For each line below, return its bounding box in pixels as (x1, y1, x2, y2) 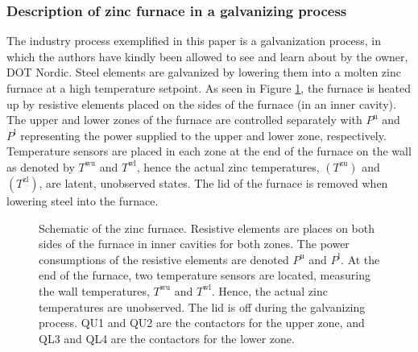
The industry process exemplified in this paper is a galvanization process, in (6, 32, 382, 49)
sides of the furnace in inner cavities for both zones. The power (39, 235, 350, 252)
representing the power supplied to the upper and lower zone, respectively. (20, 126, 387, 143)
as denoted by (6, 158, 75, 175)
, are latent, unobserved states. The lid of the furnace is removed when (39, 174, 388, 191)
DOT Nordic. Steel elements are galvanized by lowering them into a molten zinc (6, 64, 401, 81)
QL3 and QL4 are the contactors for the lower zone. (39, 329, 295, 346)
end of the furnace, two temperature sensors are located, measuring (39, 267, 370, 284)
